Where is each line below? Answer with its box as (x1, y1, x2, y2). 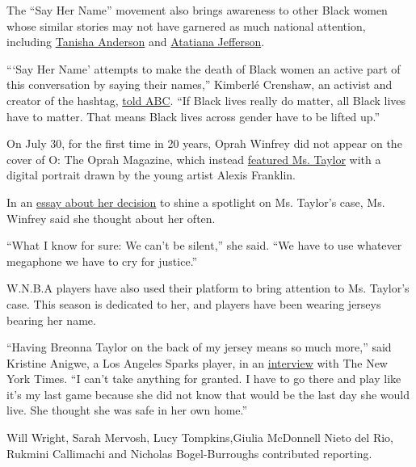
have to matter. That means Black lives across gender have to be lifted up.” (6, 107, 380, 124)
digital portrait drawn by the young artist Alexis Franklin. (6, 166, 296, 183)
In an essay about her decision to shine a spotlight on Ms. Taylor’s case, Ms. (6, 193, 385, 210)
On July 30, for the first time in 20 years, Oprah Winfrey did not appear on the (6, 135, 402, 152)
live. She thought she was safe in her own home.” (6, 402, 248, 419)
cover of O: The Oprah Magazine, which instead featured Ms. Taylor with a (6, 150, 381, 167)
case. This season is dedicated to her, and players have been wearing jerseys (6, 295, 381, 312)
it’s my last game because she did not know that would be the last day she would (6, 385, 410, 402)
